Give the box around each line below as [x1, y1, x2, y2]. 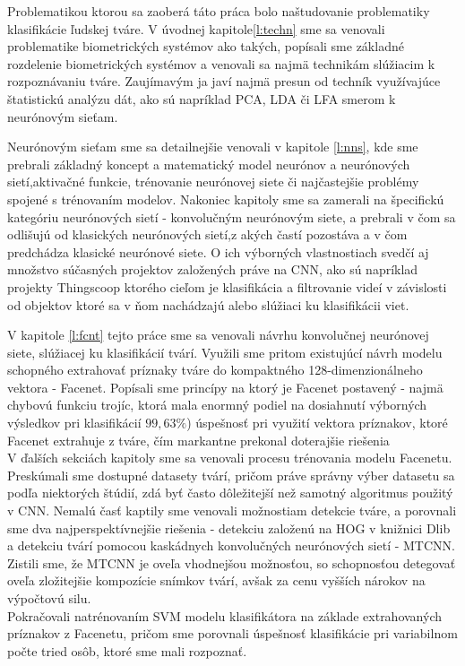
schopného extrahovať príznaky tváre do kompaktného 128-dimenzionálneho [7, 360, 423, 379]
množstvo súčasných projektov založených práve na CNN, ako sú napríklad [7, 260, 418, 279]
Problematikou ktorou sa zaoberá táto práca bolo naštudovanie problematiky [7, 2, 430, 20]
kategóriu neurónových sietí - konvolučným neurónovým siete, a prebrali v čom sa [7, 207, 456, 226]
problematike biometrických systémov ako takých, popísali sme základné [7, 37, 404, 56]
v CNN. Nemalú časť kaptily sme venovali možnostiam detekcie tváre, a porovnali [7, 501, 457, 520]
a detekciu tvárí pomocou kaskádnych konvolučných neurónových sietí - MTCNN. [7, 536, 455, 555]
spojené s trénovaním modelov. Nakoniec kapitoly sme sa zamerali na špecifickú [7, 189, 444, 208]
